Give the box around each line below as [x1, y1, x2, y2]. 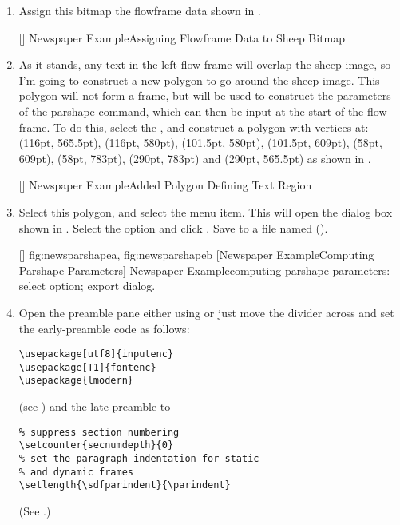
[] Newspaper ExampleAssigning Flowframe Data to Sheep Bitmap [18, 29, 346, 46]
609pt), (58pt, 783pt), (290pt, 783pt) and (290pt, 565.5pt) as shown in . [18, 149, 371, 166]
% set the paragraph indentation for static [18, 452, 259, 464]
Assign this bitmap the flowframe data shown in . [18, 2, 261, 18]
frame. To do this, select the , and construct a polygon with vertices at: [18, 118, 369, 135]
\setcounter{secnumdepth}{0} [18, 439, 174, 451]
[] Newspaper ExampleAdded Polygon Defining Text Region [18, 177, 312, 193]
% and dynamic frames [18, 466, 133, 478]
